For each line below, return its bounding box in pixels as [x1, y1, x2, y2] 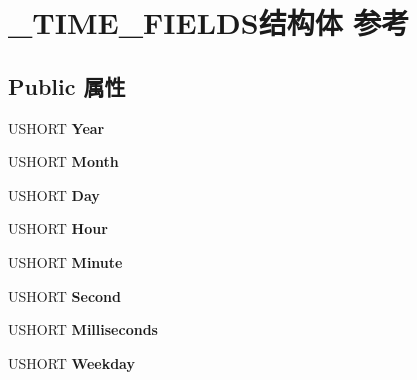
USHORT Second [8, 285, 122, 306]
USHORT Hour [8, 218, 108, 239]
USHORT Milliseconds [8, 319, 158, 340]
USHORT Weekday [8, 352, 135, 373]
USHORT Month [8, 151, 119, 172]
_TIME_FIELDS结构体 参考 [8, 2, 410, 43]
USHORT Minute [8, 251, 123, 272]
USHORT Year [8, 117, 105, 138]
